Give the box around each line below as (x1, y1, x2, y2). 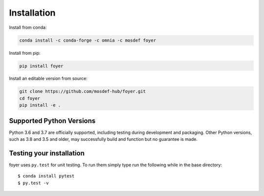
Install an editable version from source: (9, 76, 88, 82)
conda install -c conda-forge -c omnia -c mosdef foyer (19, 37, 156, 43)
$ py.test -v (18, 180, 49, 186)
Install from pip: (9, 50, 41, 56)
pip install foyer (19, 63, 64, 68)
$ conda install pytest (18, 174, 75, 179)
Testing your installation (9, 149, 85, 157)
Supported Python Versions (9, 116, 96, 125)
